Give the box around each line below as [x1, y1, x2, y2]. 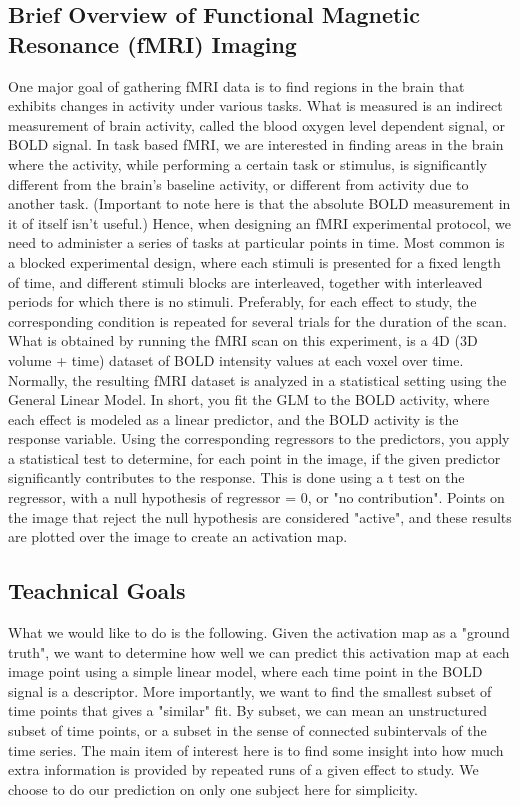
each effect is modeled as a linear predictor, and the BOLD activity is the [8, 408, 459, 429]
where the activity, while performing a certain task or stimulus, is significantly [8, 153, 487, 174]
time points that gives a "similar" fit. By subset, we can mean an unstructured [8, 700, 488, 721]
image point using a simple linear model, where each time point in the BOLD [8, 661, 483, 682]
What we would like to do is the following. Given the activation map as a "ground [8, 622, 510, 643]
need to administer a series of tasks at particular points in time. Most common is [8, 232, 505, 253]
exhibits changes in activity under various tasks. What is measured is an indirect [8, 95, 503, 116]
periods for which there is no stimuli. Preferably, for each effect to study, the [8, 291, 477, 312]
